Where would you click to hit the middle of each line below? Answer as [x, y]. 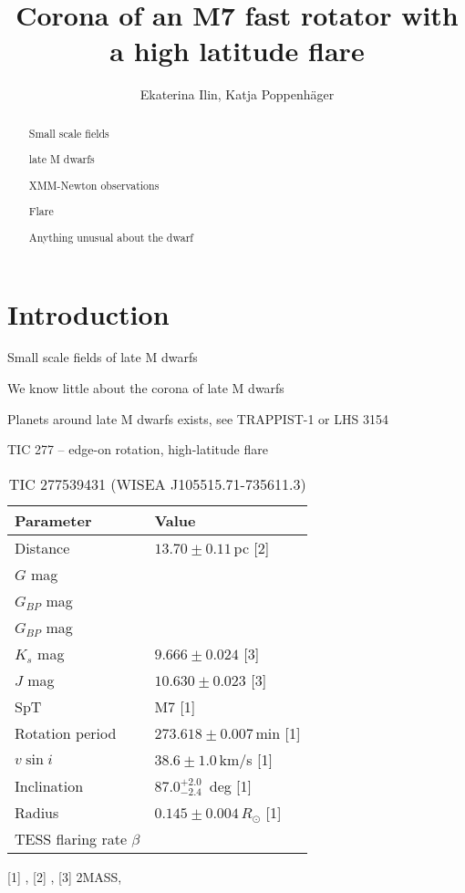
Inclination [49, 785]
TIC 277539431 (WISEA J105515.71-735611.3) [157, 483]
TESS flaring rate [71, 838]
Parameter [53, 520]
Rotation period [66, 732]
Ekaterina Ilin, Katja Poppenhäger [237, 94]
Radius [37, 812]
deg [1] [231, 785]
